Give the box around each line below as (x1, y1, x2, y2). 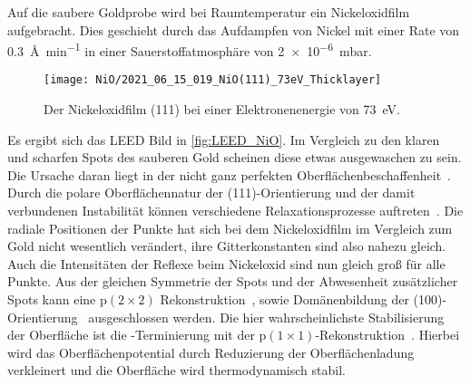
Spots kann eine (7, 290, 96, 309)
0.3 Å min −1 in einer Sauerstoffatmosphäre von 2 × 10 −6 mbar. (7, 39, 372, 60)
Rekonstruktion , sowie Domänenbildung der (160, 290, 409, 309)
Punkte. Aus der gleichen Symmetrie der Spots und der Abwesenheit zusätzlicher (7, 272, 458, 291)
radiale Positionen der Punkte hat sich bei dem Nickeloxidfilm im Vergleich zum (7, 218, 453, 237)
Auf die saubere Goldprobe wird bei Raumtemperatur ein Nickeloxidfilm (7, 3, 410, 21)
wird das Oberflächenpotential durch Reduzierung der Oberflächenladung (7, 342, 415, 361)
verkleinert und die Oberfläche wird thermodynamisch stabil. (7, 361, 346, 380)
